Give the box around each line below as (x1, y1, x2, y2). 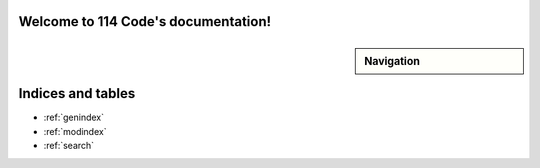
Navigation (364, 54, 420, 68)
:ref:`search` (43, 140, 95, 152)
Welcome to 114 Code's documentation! (18, 13, 272, 30)
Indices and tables (18, 85, 136, 102)
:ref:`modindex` (43, 125, 107, 137)
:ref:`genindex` (43, 111, 105, 124)
